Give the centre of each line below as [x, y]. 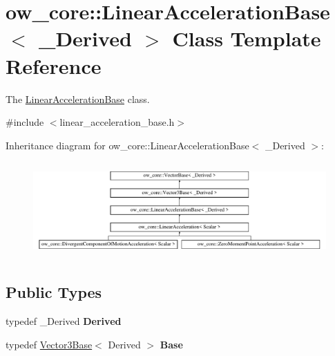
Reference [54, 65]
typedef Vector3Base [49, 344]
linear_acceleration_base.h [117, 122]
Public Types [54, 292]
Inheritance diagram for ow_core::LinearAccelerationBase [127, 145]
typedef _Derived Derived [64, 321]
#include [25, 122]
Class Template [247, 38]
